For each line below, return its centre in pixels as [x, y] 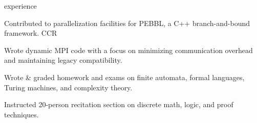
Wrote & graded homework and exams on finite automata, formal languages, [124, 77]
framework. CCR [31, 33]
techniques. [22, 114]
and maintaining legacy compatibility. [63, 60]
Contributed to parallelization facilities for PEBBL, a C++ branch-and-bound [127, 23]
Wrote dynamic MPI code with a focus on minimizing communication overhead [128, 50]
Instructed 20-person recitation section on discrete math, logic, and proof [119, 104]
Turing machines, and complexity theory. [68, 87]
